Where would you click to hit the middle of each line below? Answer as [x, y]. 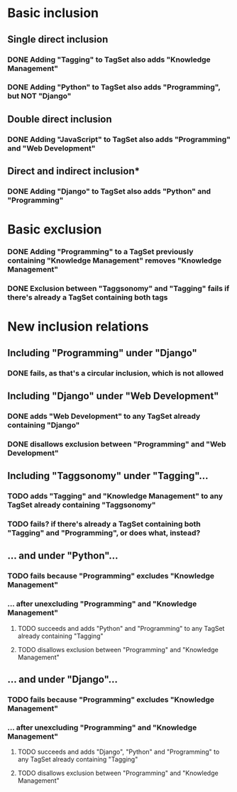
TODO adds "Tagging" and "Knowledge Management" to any [115, 496]
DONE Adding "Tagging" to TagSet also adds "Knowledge [109, 60]
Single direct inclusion [58, 39]
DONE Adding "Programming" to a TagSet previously [100, 252]
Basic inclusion [53, 13]
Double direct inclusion [60, 119]
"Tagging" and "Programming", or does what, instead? [104, 533]
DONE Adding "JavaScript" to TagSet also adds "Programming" [119, 139]
